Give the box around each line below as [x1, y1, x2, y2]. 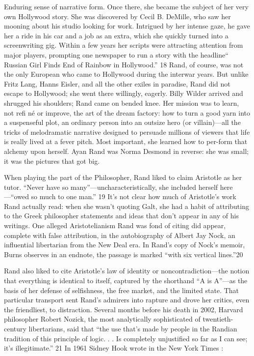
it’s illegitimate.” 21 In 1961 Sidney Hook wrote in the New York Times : [4, 343, 224, 353]
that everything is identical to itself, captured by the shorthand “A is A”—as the [4, 275, 248, 286]
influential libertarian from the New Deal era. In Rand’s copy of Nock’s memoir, [4, 239, 245, 250]
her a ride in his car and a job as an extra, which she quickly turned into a [4, 30, 229, 40]
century [4, 324, 26, 333]
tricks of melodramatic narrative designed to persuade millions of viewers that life [4, 126, 250, 137]
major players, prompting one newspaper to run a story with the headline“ [4, 49, 229, 59]
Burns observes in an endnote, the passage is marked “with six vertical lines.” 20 [4, 249, 243, 259]
